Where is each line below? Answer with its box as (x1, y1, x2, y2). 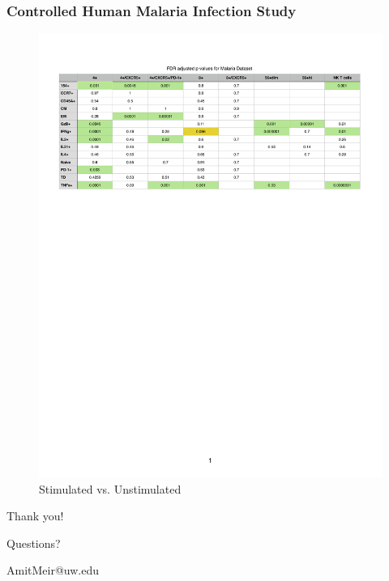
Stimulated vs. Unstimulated (39, 480, 182, 497)
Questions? (6, 534, 61, 551)
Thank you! (6, 507, 64, 524)
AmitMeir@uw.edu (6, 562, 100, 579)
